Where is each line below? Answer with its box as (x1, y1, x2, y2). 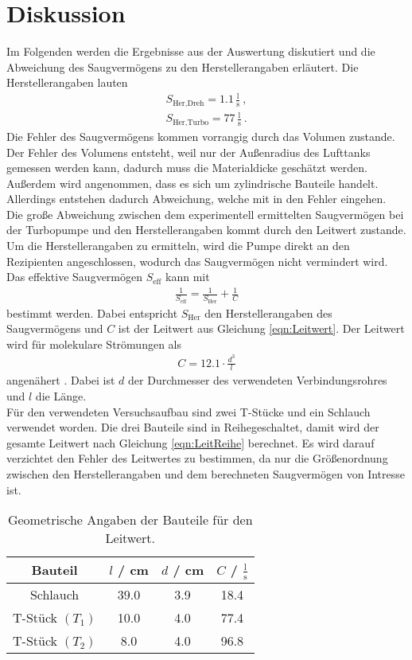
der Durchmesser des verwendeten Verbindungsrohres (128, 372, 387, 389)
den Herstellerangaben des (204, 304, 332, 321)
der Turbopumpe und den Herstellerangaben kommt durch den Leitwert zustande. (6, 221, 406, 238)
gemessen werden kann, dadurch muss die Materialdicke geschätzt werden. (6, 159, 367, 176)
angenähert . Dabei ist (6, 372, 115, 389)
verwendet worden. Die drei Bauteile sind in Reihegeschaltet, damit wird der (6, 419, 379, 435)
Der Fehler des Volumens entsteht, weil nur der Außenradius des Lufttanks (6, 143, 371, 160)
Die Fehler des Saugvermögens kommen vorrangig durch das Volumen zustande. (6, 127, 395, 144)
